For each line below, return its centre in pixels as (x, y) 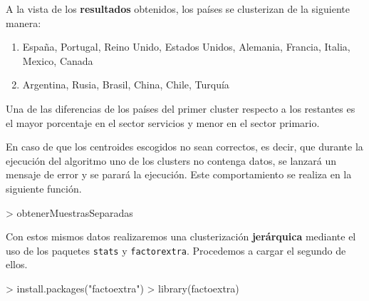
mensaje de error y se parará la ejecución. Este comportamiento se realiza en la (179, 174)
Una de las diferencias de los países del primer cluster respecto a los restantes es (181, 108)
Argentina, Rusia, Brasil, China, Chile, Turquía (126, 85)
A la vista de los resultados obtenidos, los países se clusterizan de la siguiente (178, 9)
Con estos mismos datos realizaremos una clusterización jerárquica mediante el (181, 236)
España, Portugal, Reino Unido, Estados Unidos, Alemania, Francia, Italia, (186, 47)
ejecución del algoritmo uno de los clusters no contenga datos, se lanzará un (171, 160)
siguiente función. (44, 188)
